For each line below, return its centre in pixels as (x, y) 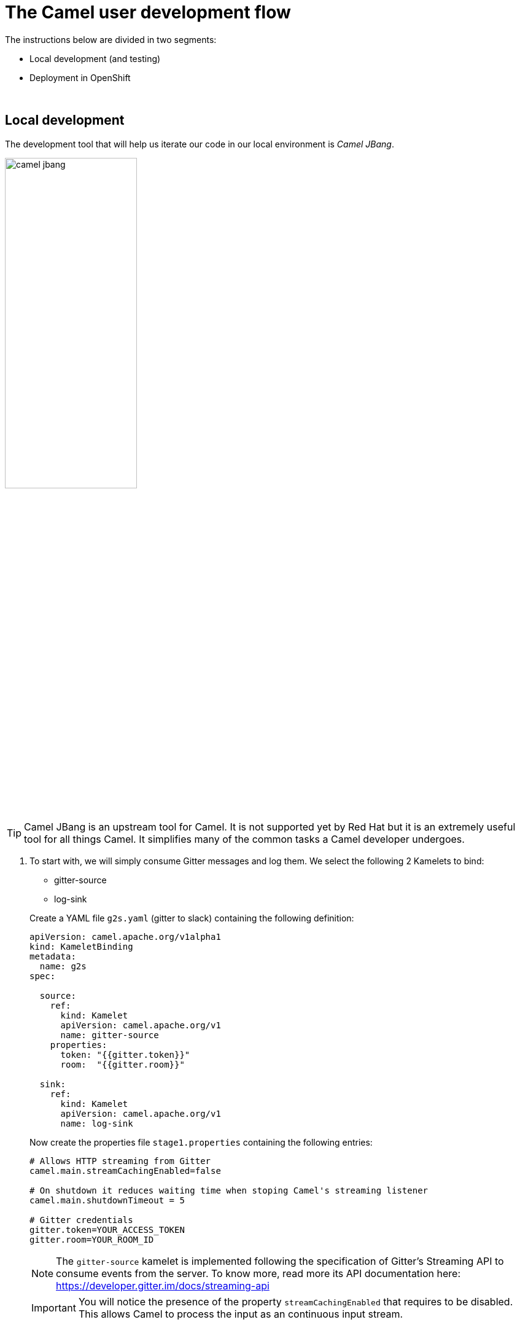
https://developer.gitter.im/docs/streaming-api (163, 1285)
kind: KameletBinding (81, 946)
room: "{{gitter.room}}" (122, 1064)
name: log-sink (97, 1123)
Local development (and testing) (95, 58)
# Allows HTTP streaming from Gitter (120, 1161)
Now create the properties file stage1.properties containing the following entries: (201, 1142)
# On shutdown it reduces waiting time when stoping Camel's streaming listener (229, 1190)
